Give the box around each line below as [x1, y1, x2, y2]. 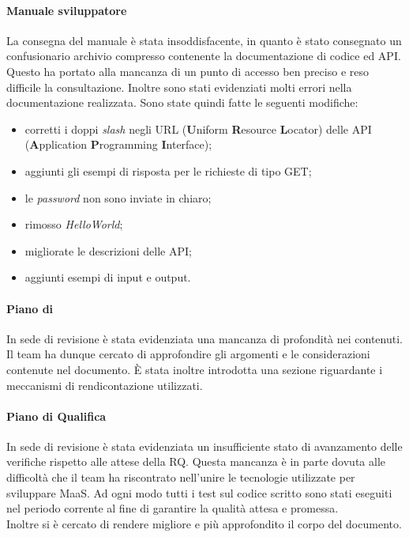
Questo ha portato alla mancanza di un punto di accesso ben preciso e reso [6, 62, 369, 79]
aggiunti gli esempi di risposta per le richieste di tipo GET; [24, 162, 312, 179]
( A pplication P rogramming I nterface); [24, 136, 212, 153]
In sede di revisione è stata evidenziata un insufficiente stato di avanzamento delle [6, 437, 403, 454]
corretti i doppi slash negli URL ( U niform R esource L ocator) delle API [24, 120, 372, 137]
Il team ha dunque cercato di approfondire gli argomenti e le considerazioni [6, 346, 370, 362]
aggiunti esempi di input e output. [24, 269, 191, 286]
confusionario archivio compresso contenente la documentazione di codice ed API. [6, 47, 401, 64]
